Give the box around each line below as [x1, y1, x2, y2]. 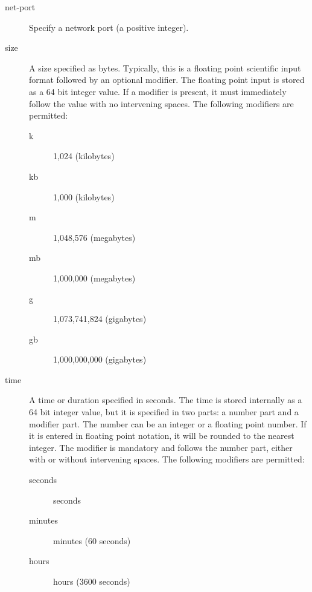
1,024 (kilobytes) [53, 150, 115, 162]
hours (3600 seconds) [53, 575, 130, 587]
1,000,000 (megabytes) [53, 271, 136, 284]
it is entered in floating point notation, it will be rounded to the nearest [29, 429, 294, 442]
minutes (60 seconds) [53, 534, 131, 547]
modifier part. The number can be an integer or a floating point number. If [29, 417, 307, 430]
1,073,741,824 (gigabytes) [53, 312, 147, 325]
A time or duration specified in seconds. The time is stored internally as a [29, 393, 302, 406]
